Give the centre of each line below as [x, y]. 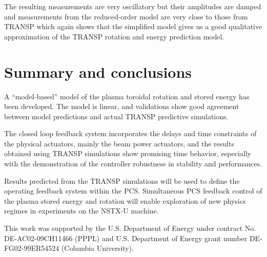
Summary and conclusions [98, 71]
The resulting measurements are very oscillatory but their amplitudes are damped [133, 6]
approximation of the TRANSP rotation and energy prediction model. [114, 36]
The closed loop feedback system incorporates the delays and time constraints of [130, 133]
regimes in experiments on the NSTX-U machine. [81, 211]
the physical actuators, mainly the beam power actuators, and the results [119, 143]
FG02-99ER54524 [32, 248]
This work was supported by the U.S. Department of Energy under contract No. [130, 228]
